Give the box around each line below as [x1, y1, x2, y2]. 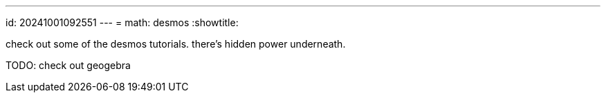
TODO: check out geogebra [6, 59, 131, 71]
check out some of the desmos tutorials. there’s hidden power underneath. [6, 38, 346, 50]
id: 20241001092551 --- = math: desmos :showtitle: [6, 17, 239, 28]
